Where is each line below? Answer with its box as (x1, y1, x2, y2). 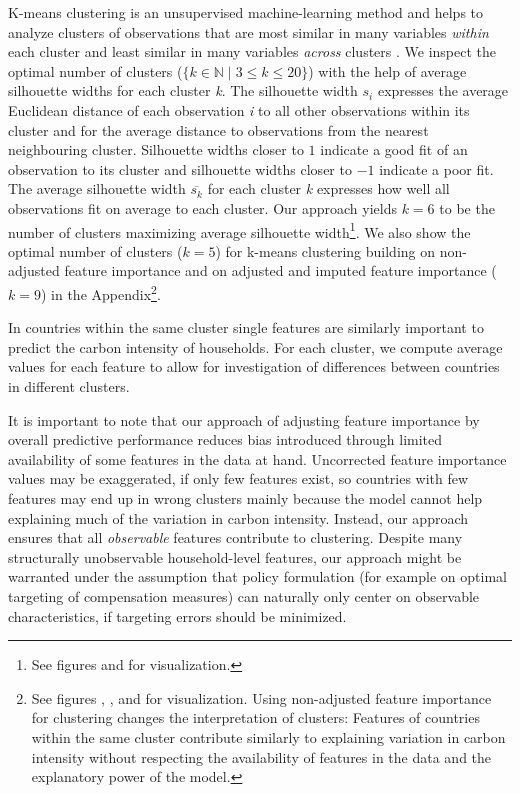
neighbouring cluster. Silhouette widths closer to (8, 139, 304, 160)
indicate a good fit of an (320, 139, 468, 160)
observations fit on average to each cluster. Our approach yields (8, 197, 397, 218)
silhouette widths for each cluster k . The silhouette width (8, 80, 358, 101)
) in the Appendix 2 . (40, 280, 161, 304)
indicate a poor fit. (379, 158, 494, 179)
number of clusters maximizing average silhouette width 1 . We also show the (8, 218, 471, 242)
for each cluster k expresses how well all (207, 178, 450, 199)
